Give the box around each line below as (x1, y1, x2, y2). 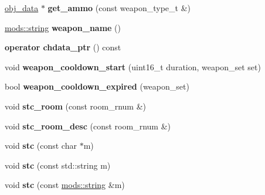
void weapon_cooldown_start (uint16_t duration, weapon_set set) (5, 60, 261, 73)
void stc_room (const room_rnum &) (5, 100, 146, 112)
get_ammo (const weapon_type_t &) (47, 2, 191, 13)
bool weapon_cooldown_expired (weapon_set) (5, 80, 189, 93)
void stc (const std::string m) (5, 159, 111, 171)
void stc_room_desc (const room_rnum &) (5, 119, 171, 132)
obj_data (5, 2, 39, 13)
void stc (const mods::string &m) (5, 179, 125, 191)
